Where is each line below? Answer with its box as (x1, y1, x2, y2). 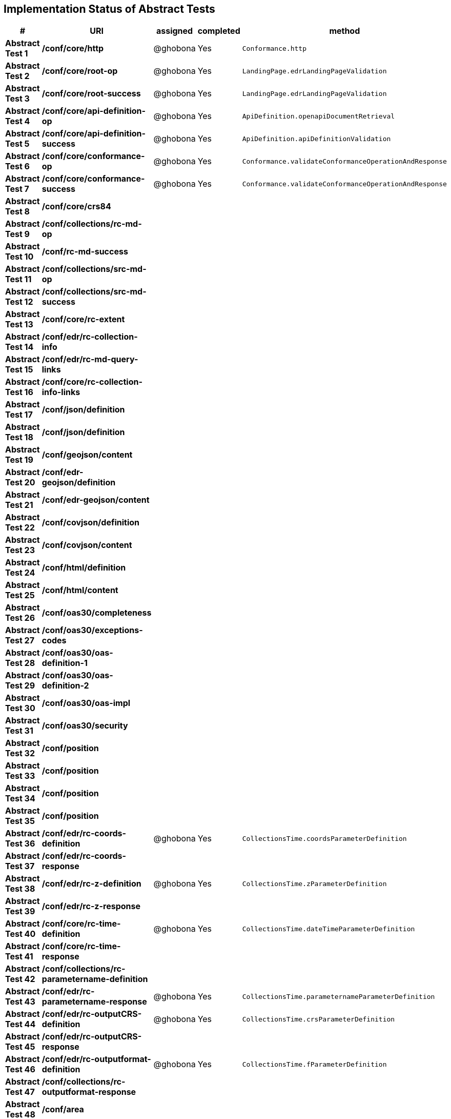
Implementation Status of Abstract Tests (4, 3, 215, 15)
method (329, 26, 360, 36)
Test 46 (5, 1064, 35, 1075)
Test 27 (5, 635, 34, 646)
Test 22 (5, 522, 35, 533)
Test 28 (5, 658, 35, 669)
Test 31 (5, 725, 33, 736)
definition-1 (42, 658, 88, 669)
